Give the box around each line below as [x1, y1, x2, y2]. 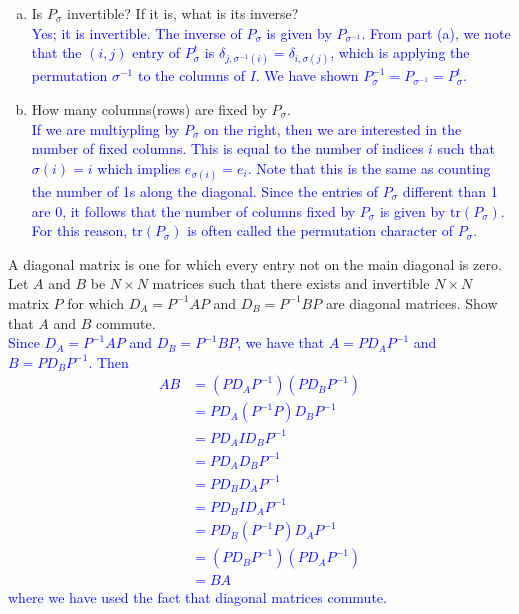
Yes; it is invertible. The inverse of [31, 22, 242, 43]
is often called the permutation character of [187, 220, 454, 241]
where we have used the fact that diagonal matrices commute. [8, 587, 387, 608]
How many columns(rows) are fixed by [31, 98, 267, 119]
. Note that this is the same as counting [247, 157, 491, 178]
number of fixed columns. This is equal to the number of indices [31, 138, 424, 159]
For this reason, [31, 220, 128, 241]
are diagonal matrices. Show [325, 292, 498, 313]
